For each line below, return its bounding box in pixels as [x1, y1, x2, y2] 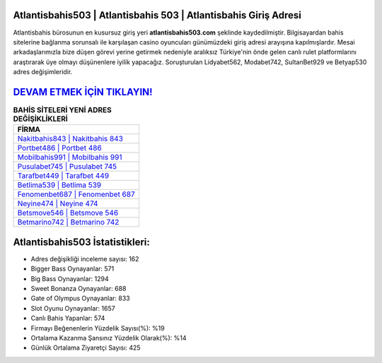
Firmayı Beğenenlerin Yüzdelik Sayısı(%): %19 [30, 323, 166, 332]
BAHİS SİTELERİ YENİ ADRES [13, 105, 112, 115]
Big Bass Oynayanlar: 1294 [30, 274, 109, 282]
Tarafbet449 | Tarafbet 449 [17, 171, 110, 181]
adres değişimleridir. [13, 68, 73, 76]
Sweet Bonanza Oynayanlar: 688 [30, 285, 127, 293]
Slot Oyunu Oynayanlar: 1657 [30, 304, 116, 312]
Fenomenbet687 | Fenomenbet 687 [17, 189, 135, 199]
